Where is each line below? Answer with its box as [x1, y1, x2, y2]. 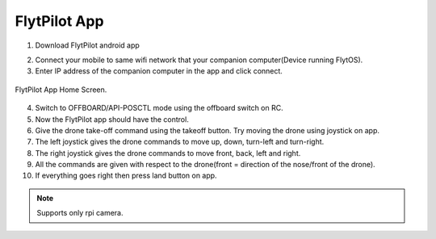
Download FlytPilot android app [35, 40, 140, 50]
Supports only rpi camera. [36, 208, 124, 218]
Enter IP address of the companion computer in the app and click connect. [35, 66, 283, 76]
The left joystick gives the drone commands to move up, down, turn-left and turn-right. [35, 137, 325, 147]
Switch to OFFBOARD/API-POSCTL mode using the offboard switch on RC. [35, 103, 283, 113]
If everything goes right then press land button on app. [35, 170, 217, 181]
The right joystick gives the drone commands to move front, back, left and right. [35, 148, 301, 157]
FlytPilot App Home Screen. [15, 85, 107, 94]
